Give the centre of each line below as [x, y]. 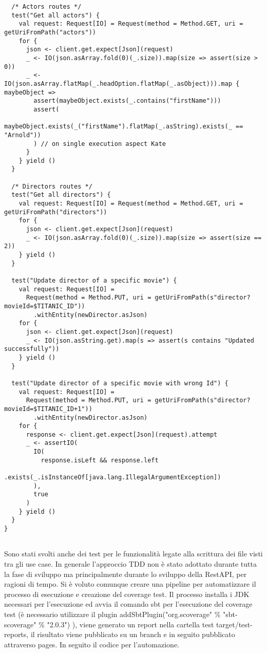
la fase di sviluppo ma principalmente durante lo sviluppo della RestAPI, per [126, 574]
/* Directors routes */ [52, 186]
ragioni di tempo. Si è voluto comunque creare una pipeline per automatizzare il [130, 584]
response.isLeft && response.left [100, 460]
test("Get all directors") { [61, 195]
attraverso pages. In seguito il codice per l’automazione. [92, 644]
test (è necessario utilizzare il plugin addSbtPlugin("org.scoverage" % [112, 614]
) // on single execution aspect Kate [100, 144]
